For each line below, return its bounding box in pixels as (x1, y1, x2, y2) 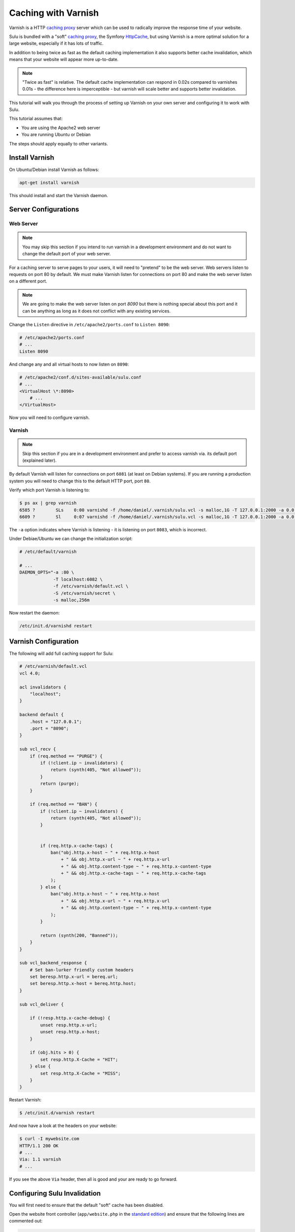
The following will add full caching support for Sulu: (9, 650, 114, 656)
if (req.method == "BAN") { (29, 801, 98, 807)
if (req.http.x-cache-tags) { (40, 843, 113, 849)
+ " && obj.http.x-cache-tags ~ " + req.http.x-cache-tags (60, 870, 206, 876)
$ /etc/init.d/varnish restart (19, 1110, 95, 1116)
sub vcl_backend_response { (19, 960, 87, 966)
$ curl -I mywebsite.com (19, 1136, 80, 1142)
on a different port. (9, 278, 47, 284)
